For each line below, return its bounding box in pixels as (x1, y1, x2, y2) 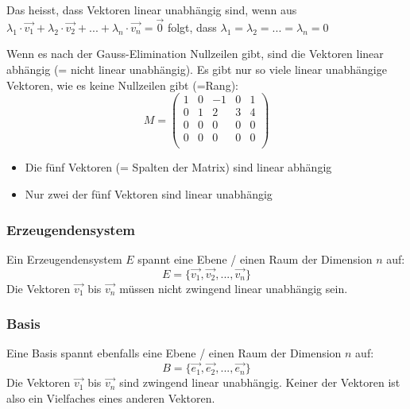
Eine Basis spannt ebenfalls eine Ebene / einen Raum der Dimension (6, 345, 342, 361)
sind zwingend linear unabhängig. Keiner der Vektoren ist (119, 374, 400, 391)
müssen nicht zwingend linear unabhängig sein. (119, 280, 348, 296)
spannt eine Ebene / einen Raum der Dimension (137, 250, 373, 267)
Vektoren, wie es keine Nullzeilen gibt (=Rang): (6, 76, 238, 93)
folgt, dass (167, 18, 217, 35)
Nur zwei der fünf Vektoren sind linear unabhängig (25, 186, 273, 202)
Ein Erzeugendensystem (6, 250, 122, 267)
